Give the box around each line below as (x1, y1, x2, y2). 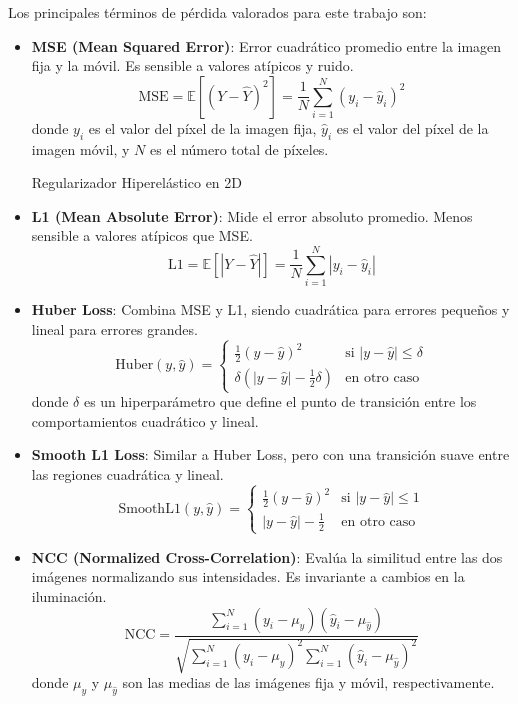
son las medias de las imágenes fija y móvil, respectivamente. (122, 672, 495, 692)
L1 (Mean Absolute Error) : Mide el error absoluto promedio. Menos (31, 205, 473, 226)
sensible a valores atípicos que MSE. (31, 225, 253, 246)
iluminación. (31, 585, 107, 606)
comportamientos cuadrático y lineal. (31, 410, 259, 431)
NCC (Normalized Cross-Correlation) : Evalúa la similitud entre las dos (31, 546, 503, 567)
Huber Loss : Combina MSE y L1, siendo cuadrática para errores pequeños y (31, 299, 510, 320)
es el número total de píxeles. (149, 138, 329, 159)
